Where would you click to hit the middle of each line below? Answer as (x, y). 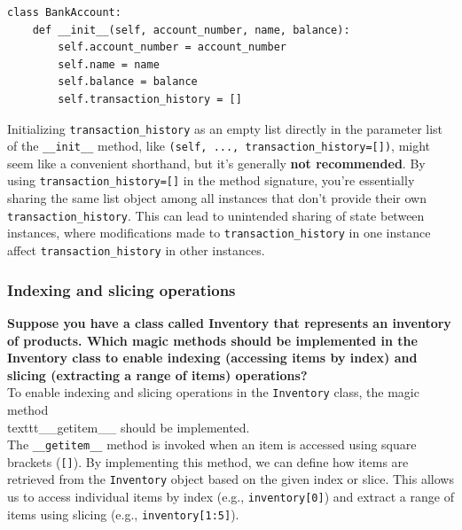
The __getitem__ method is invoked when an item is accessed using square (212, 444)
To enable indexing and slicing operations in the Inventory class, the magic (213, 392)
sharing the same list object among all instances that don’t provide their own (217, 198)
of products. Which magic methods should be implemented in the (212, 340)
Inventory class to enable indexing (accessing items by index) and (212, 358)
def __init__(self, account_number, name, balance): (191, 30)
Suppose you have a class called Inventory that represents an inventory (229, 322)
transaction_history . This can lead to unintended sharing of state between (216, 215)
